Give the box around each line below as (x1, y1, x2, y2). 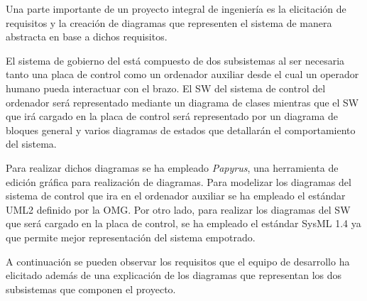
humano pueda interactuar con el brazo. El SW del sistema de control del (6, 80, 326, 95)
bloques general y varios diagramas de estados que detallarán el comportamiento (6, 122, 356, 137)
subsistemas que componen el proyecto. (6, 281, 176, 296)
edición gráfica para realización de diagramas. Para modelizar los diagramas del (6, 174, 351, 189)
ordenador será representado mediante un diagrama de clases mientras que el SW (6, 94, 359, 109)
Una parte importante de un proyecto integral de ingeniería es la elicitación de (6, 1, 346, 16)
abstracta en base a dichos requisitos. (6, 29, 168, 44)
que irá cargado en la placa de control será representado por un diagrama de (6, 109, 338, 124)
